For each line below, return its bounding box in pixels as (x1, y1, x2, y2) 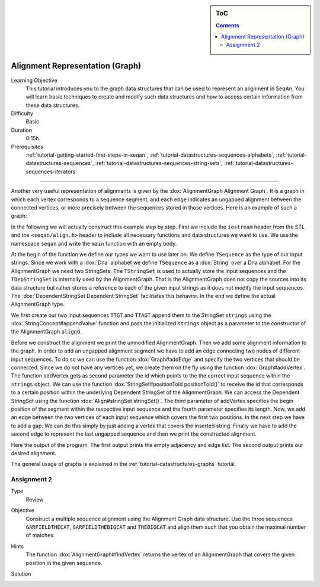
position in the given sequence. (25, 559, 103, 566)
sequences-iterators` (25, 168, 77, 175)
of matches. (25, 532, 55, 539)
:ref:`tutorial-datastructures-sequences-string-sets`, (95, 160, 223, 167)
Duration (11, 126, 33, 134)
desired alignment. (11, 449, 57, 456)
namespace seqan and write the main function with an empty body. (11, 240, 177, 247)
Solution (11, 570, 31, 577)
